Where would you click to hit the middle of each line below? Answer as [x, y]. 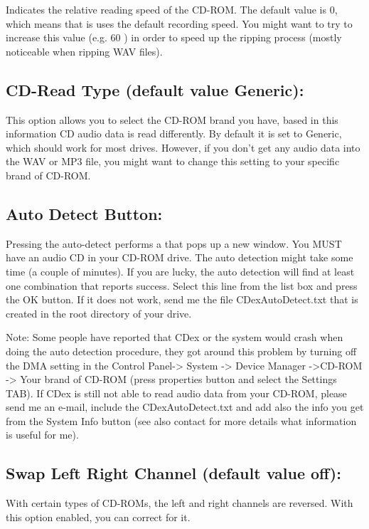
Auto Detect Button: [84, 213]
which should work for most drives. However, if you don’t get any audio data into [183, 147]
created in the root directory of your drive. [99, 313]
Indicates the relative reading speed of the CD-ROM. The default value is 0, [172, 9]
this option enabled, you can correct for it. [98, 517]
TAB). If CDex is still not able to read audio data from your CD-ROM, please [176, 393]
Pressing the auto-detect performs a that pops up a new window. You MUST [174, 243]
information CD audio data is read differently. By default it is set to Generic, [174, 133]
